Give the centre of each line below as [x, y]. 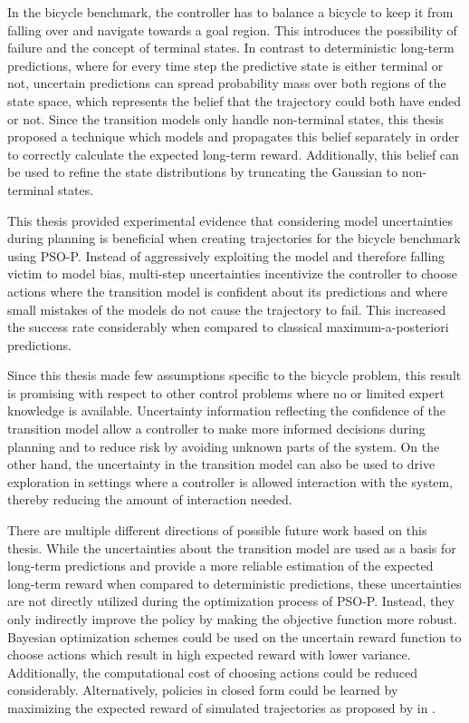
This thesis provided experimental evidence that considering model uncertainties [230, 220]
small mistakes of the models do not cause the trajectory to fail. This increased [227, 309]
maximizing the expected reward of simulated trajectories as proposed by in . [222, 707]
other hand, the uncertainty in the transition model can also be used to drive [221, 464]
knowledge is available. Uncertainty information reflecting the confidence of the [226, 410]
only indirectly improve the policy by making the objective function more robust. [232, 619]
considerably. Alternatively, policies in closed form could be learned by [203, 690]
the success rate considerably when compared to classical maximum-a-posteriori [228, 327]
